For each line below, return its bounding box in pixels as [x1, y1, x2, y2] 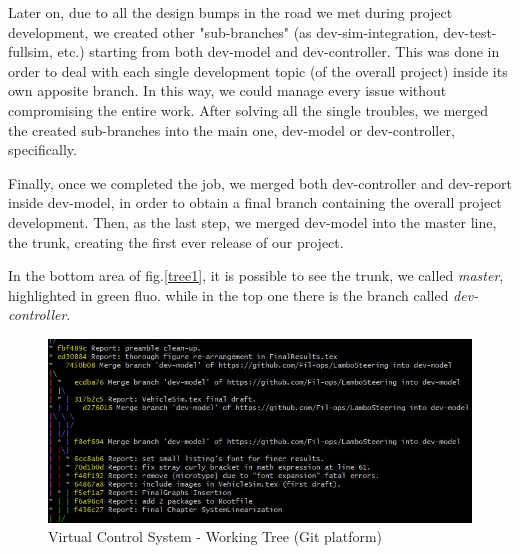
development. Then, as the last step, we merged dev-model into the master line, [8, 211, 497, 232]
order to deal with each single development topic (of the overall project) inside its [8, 60, 508, 81]
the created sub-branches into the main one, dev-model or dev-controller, [8, 119, 455, 140]
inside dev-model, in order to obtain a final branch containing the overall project [8, 192, 502, 213]
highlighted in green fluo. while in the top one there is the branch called [8, 284, 449, 305]
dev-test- [443, 21, 497, 42]
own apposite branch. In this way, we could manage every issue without [8, 80, 447, 101]
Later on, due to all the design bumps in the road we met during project [8, 2, 453, 22]
